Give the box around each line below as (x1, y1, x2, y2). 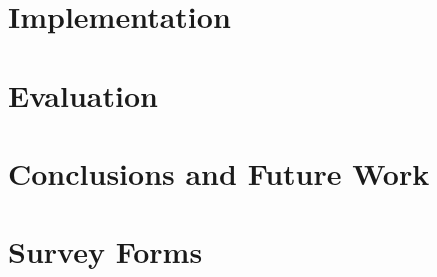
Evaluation (8, 74, 158, 115)
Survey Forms (8, 231, 203, 272)
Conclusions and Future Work (8, 152, 430, 193)
